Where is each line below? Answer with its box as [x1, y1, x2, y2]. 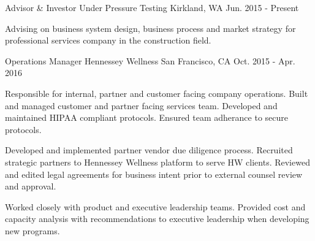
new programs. [5, 224, 60, 237]
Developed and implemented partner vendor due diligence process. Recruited [5, 143, 293, 156]
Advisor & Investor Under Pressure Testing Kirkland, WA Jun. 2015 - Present [5, 1, 299, 13]
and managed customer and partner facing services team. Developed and [5, 99, 278, 112]
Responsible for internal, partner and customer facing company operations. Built [5, 86, 308, 99]
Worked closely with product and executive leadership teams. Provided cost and [5, 200, 306, 213]
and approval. [5, 180, 56, 193]
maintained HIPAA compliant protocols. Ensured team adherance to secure [5, 111, 288, 124]
